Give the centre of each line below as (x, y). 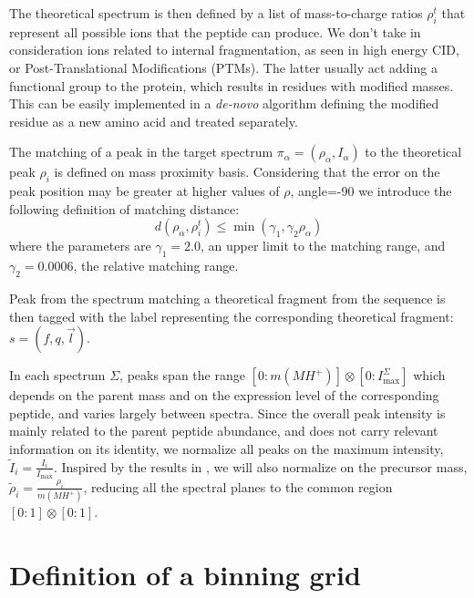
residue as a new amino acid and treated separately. (154, 121)
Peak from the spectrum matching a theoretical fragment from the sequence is (227, 298)
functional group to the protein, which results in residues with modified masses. (232, 85)
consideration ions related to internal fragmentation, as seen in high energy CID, (234, 50)
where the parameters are (80, 246)
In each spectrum (57, 375)
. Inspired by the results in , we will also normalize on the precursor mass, (260, 466)
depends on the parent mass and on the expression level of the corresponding (224, 395)
